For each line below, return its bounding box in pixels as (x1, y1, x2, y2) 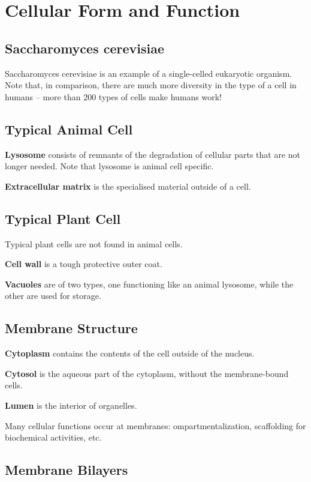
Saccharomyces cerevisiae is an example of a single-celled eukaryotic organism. (5, 67, 292, 79)
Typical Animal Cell (5, 119, 133, 138)
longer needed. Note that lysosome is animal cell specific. (5, 160, 214, 172)
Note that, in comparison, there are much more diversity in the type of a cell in (5, 79, 297, 91)
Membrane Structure (5, 319, 138, 337)
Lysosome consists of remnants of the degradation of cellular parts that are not (5, 148, 301, 160)
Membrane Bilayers (5, 460, 128, 479)
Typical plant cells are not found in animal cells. (5, 237, 183, 250)
